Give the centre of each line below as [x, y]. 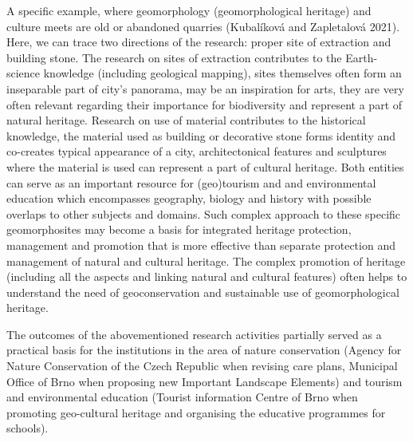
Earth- [362, 57]
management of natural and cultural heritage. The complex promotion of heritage [206, 260]
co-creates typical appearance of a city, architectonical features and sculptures [197, 151]
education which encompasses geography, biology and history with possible [189, 198]
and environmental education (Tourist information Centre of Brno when [182, 397]
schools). [28, 428]
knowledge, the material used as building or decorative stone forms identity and [201, 135]
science [24, 73]
